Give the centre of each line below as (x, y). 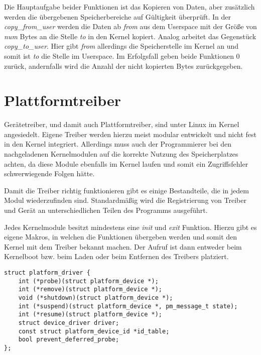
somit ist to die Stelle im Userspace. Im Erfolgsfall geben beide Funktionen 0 (122, 55)
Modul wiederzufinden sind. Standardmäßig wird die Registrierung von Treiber (125, 200)
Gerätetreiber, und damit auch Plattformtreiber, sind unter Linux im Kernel (122, 124)
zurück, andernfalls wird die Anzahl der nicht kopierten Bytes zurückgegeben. (123, 66)
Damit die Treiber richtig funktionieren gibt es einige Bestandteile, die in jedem (126, 190)
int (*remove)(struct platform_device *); (90, 289)
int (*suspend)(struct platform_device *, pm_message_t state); (128, 306)
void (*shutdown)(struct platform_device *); (96, 298)
